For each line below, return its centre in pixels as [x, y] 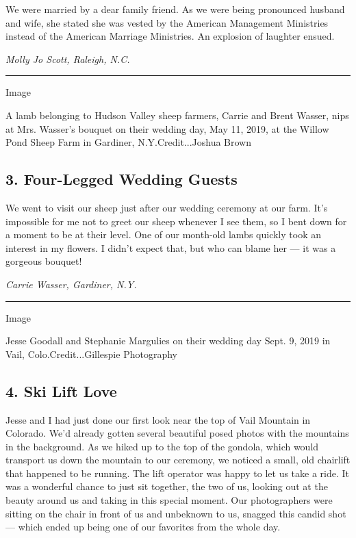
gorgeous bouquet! [44, 261]
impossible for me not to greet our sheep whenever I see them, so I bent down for [176, 221]
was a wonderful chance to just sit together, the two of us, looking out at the [167, 486]
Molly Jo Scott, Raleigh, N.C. [68, 59]
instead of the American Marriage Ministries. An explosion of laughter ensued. [170, 36]
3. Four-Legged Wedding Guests [122, 179]
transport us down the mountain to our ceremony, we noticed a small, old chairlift [178, 460]
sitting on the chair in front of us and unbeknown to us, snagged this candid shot [176, 513]
